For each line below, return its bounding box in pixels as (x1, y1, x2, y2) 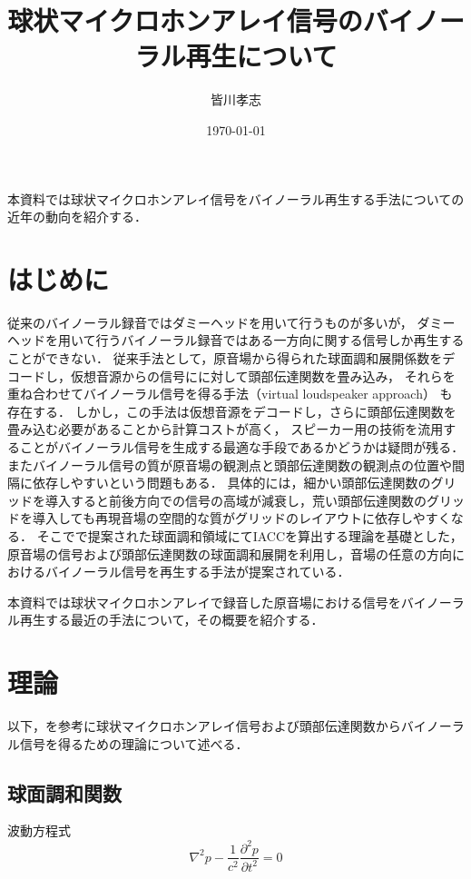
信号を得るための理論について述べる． (19, 734, 249, 753)
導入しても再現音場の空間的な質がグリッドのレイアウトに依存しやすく (32, 509, 451, 528)
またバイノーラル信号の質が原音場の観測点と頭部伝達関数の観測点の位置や (7, 455, 452, 474)
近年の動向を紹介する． (7, 207, 147, 226)
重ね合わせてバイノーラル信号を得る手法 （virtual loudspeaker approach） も (7, 384, 453, 403)
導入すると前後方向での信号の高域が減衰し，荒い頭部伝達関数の (44, 490, 427, 509)
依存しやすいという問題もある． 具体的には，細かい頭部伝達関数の (32, 473, 431, 492)
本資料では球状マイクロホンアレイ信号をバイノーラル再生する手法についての (7, 189, 465, 208)
